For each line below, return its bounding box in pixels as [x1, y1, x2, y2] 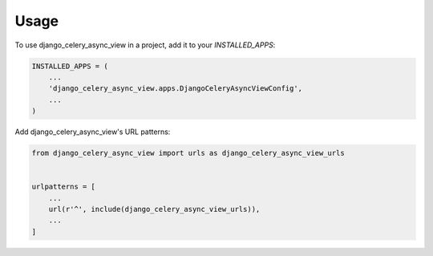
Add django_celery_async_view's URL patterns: [14, 127, 171, 136]
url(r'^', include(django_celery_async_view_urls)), [48, 205, 261, 214]
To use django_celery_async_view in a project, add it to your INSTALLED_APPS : [14, 40, 276, 50]
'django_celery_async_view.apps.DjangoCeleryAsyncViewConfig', [48, 84, 303, 93]
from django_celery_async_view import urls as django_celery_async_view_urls [31, 148, 345, 158]
